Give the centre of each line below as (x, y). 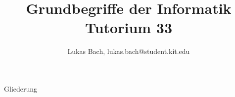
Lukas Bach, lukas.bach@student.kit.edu (129, 51)
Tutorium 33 (129, 27)
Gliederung (21, 88)
